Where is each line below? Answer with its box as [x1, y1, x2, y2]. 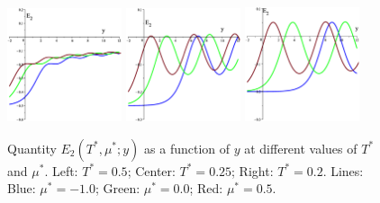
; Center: [127, 161, 176, 180]
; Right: [231, 161, 274, 180]
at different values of [244, 138, 357, 157]
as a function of [144, 138, 231, 157]
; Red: [189, 179, 223, 198]
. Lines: [322, 161, 364, 180]
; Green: [95, 179, 140, 198]
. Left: [44, 161, 78, 180]
